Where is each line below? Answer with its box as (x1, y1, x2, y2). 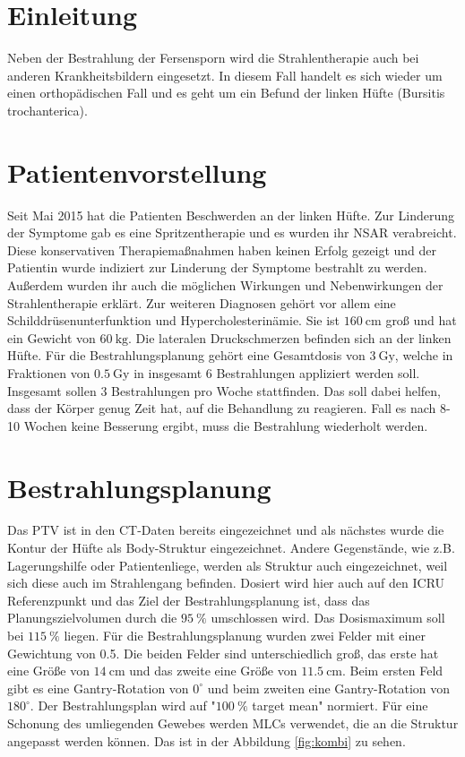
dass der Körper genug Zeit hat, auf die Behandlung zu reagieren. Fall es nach (7, 399, 436, 417)
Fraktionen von (7, 363, 90, 382)
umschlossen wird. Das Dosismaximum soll (211, 608, 445, 627)
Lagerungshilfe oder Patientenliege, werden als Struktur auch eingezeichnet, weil (7, 555, 448, 574)
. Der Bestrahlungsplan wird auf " (30, 696, 216, 715)
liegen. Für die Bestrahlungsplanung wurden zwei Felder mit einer (64, 626, 426, 645)
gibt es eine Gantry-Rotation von (7, 678, 189, 697)
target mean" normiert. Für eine (252, 696, 428, 715)
